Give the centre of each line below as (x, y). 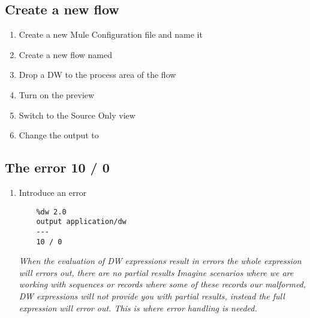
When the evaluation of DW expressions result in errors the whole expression (160, 261)
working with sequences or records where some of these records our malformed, (162, 284)
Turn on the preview (57, 94)
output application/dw (81, 222)
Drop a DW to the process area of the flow (97, 75)
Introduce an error (53, 192)
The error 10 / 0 (57, 167)
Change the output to (59, 135)
